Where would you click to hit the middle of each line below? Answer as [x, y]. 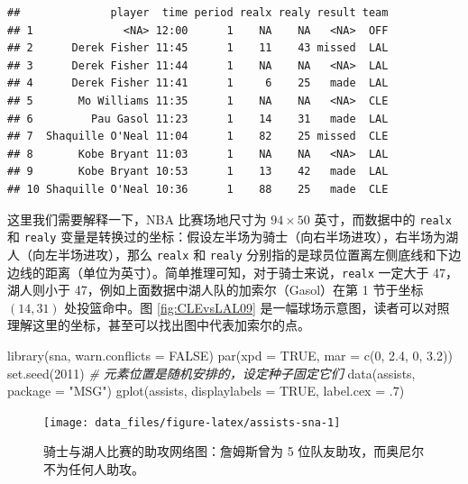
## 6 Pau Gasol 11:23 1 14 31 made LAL [198, 119]
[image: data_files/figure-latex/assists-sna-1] [192, 422]
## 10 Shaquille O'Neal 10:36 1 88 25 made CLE [198, 189]
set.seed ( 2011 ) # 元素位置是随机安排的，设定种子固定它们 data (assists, [211, 373]
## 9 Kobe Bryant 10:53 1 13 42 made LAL [198, 172]
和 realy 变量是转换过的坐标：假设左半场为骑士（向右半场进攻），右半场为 [227, 237]
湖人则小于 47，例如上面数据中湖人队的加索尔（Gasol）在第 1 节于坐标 [216, 290]
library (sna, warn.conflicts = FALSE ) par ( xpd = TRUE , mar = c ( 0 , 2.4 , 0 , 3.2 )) [230, 355]
